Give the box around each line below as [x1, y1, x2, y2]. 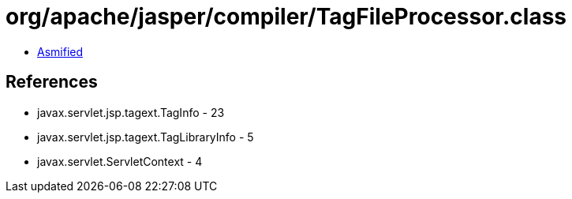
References [6, 72, 98, 92]
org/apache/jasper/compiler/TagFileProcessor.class [6, 3, 567, 30]
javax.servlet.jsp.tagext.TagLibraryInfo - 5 [37, 130, 254, 144]
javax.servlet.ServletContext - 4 [37, 154, 203, 168]
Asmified [37, 44, 84, 58]
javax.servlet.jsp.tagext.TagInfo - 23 [37, 105, 225, 119]
